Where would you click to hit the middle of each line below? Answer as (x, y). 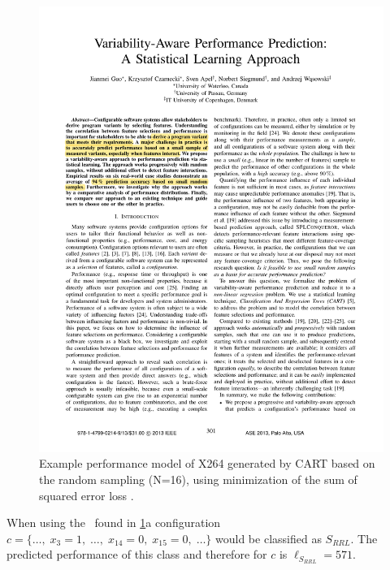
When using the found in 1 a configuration (114, 522)
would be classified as (269, 538)
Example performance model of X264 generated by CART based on (207, 463)
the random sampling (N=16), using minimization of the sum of (198, 479)
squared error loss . (87, 495)
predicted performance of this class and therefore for (137, 554)
